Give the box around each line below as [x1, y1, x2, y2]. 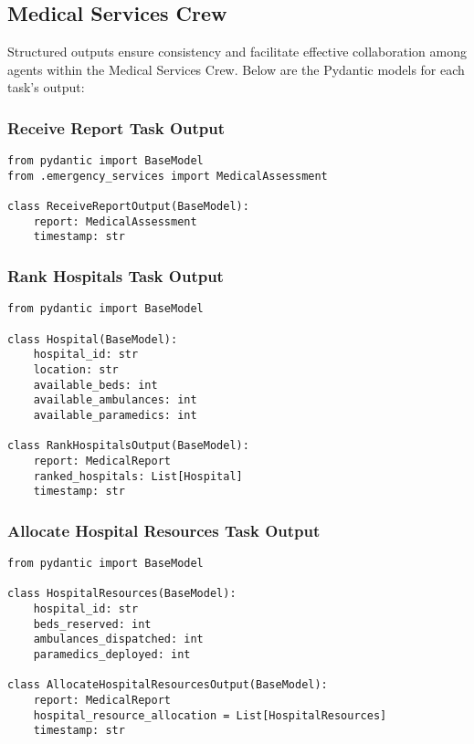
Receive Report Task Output [7, 116, 226, 139]
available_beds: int [33, 378, 158, 392]
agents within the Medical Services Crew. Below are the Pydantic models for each [7, 59, 465, 79]
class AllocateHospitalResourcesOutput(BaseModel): [7, 678, 328, 692]
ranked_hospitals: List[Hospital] [33, 469, 243, 483]
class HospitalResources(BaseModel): [7, 587, 237, 601]
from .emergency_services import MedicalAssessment [7, 169, 328, 183]
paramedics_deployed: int [33, 648, 191, 662]
